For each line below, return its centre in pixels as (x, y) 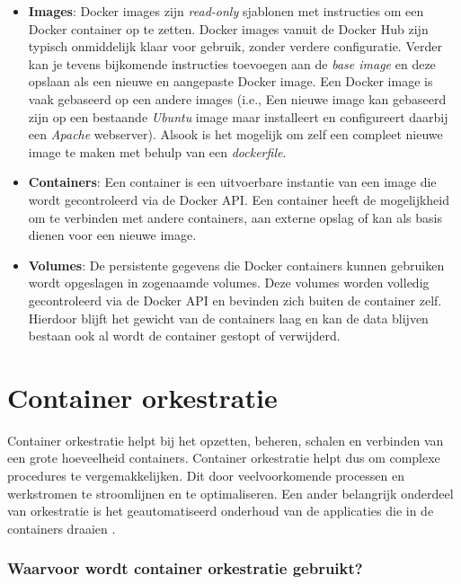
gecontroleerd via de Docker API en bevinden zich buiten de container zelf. (235, 300)
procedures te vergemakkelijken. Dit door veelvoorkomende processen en (206, 475)
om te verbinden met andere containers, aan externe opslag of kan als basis (235, 217)
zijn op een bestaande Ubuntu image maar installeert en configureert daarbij (238, 116)
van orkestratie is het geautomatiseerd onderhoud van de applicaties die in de (221, 511)
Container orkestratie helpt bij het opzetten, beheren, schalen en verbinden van (226, 440)
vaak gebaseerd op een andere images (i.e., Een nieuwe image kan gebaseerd (237, 98)
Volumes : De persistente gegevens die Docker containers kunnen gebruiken (236, 265)
